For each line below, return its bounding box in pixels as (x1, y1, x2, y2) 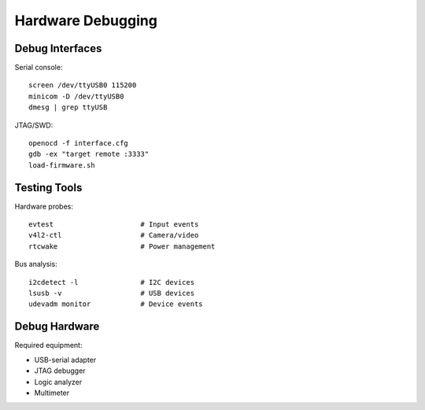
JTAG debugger (34, 366, 86, 375)
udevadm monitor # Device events (28, 300, 204, 308)
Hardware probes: (14, 201, 74, 211)
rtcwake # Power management (28, 242, 216, 251)
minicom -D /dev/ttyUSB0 (28, 91, 124, 101)
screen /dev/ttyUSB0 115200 (28, 81, 137, 90)
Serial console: (14, 63, 63, 72)
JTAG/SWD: (14, 120, 54, 130)
